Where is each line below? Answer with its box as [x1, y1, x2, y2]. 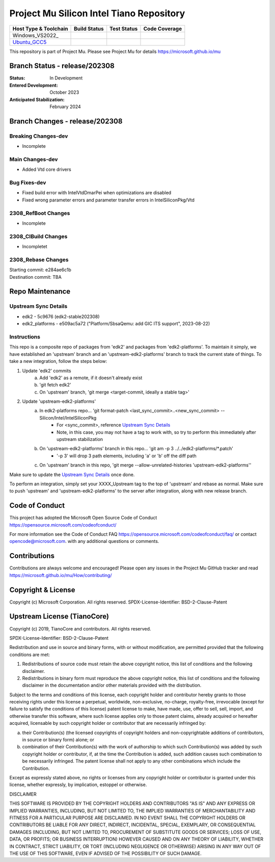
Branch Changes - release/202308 [9, 117, 123, 125]
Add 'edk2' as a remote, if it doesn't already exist [39, 375, 143, 381]
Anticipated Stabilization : [9, 96, 65, 102]
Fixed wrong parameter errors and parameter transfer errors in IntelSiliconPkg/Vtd [22, 197, 195, 203]
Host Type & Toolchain [12, 25, 68, 32]
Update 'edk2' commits [22, 368, 71, 374]
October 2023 [49, 89, 79, 95]
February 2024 [49, 103, 81, 110]
